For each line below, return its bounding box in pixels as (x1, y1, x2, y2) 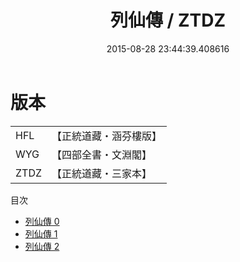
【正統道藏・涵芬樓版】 (51, 129, 163, 143)
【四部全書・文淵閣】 (51, 147, 153, 161)
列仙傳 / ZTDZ (109, 9, 227, 32)
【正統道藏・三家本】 (51, 166, 153, 180)
